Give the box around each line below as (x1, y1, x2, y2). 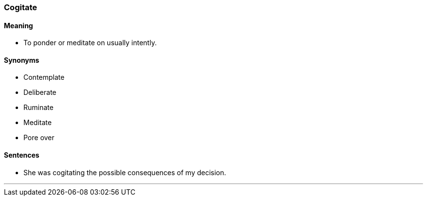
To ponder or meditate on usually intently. (23, 38, 157, 47)
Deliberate (23, 88, 57, 97)
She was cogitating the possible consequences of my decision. (23, 168, 226, 177)
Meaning (4, 21, 33, 30)
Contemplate (23, 73, 65, 82)
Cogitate (4, 2, 38, 12)
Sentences (4, 151, 39, 160)
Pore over (23, 133, 55, 142)
